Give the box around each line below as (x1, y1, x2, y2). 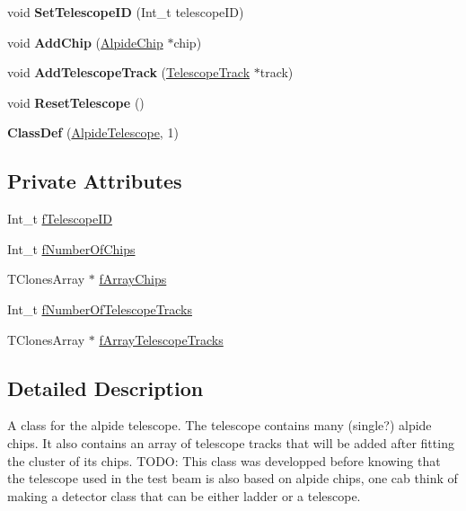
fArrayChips (99, 269, 167, 288)
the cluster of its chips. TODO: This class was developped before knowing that (7, 451, 441, 470)
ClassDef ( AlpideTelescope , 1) (7, 123, 179, 142)
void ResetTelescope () (7, 93, 145, 111)
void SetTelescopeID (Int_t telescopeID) (7, 3, 244, 21)
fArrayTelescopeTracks (99, 330, 224, 348)
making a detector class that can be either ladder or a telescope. (7, 486, 361, 505)
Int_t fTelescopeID (7, 209, 112, 228)
